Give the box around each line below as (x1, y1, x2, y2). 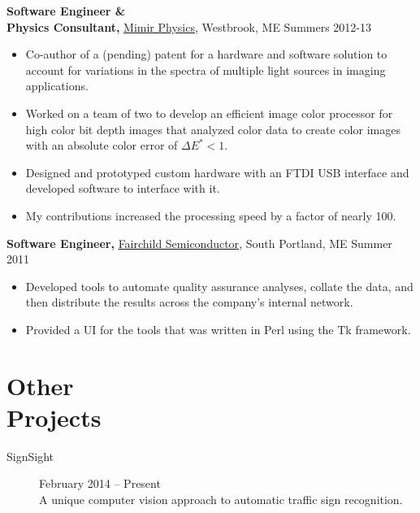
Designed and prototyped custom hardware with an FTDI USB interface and (25, 163, 409, 180)
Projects (6, 400, 102, 433)
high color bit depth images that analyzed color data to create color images (25, 120, 401, 137)
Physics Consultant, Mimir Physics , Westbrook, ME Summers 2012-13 (6, 18, 372, 35)
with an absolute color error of (25, 137, 178, 154)
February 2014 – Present (39, 475, 161, 492)
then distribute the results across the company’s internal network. (25, 293, 353, 311)
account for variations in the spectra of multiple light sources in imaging (25, 61, 386, 78)
